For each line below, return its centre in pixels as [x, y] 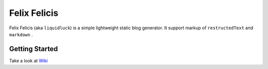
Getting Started [33, 49]
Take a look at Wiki [29, 61]
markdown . [21, 34]
